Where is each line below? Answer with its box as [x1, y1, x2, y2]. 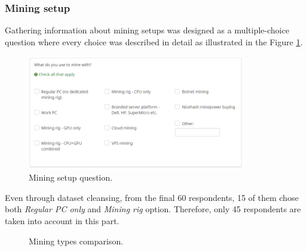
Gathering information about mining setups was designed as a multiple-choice [5, 24, 290, 36]
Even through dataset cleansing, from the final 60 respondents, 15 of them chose [5, 191, 299, 203]
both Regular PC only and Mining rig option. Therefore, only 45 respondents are [5, 203, 301, 215]
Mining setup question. [29, 171, 113, 184]
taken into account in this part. [5, 214, 119, 227]
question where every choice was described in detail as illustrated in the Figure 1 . [5, 35, 303, 48]
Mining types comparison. [29, 234, 124, 247]
